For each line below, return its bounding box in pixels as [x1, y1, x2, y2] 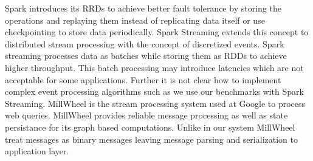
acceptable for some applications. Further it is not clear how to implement [5, 73, 281, 86]
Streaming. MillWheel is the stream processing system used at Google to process [5, 97, 306, 109]
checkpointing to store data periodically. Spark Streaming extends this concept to [5, 26, 309, 38]
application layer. [5, 145, 69, 157]
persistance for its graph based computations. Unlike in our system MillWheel [5, 120, 295, 133]
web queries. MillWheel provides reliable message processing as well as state [5, 109, 288, 122]
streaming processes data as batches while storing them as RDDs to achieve [5, 49, 287, 62]
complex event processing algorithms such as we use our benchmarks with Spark [5, 85, 304, 98]
